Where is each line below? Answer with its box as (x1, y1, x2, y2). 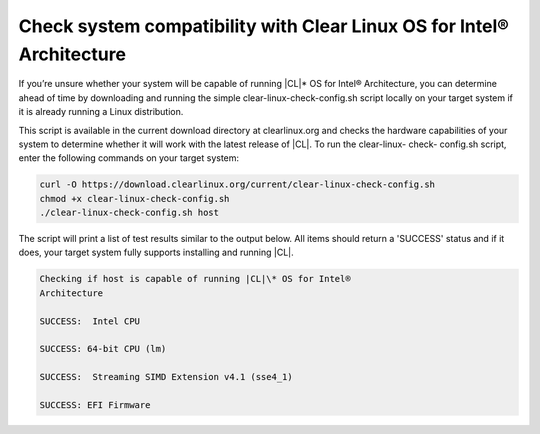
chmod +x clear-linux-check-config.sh (39, 193, 230, 204)
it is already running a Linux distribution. (18, 106, 184, 118)
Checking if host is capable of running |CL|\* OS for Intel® (39, 273, 351, 285)
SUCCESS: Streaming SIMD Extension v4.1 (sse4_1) (39, 371, 294, 383)
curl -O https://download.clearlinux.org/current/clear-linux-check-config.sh (39, 179, 435, 190)
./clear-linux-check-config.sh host (39, 207, 220, 219)
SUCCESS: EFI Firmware (39, 399, 151, 410)
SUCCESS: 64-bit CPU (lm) (39, 343, 167, 355)
